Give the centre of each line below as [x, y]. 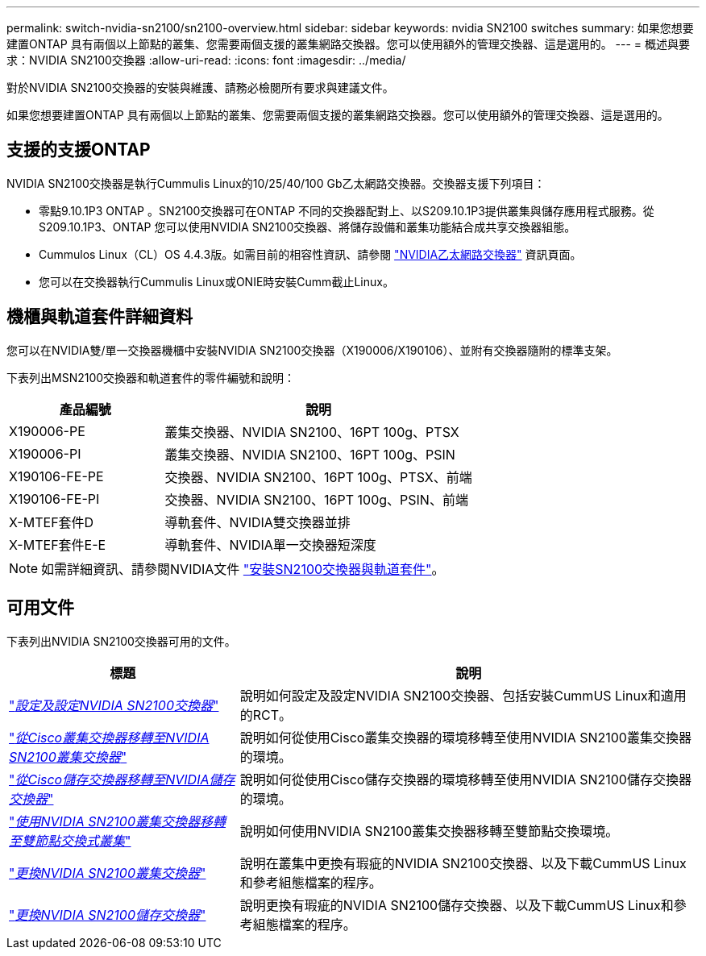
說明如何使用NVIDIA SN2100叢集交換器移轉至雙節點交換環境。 [429, 831]
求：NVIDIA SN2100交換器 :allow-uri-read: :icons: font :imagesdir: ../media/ [206, 60]
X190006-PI [45, 453]
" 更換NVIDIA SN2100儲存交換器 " [108, 914]
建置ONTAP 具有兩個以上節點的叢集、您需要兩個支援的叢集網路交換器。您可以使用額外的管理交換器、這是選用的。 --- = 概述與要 [349, 44]
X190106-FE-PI [54, 499]
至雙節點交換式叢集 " [70, 840]
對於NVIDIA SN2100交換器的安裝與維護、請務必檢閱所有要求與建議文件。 [200, 87]
